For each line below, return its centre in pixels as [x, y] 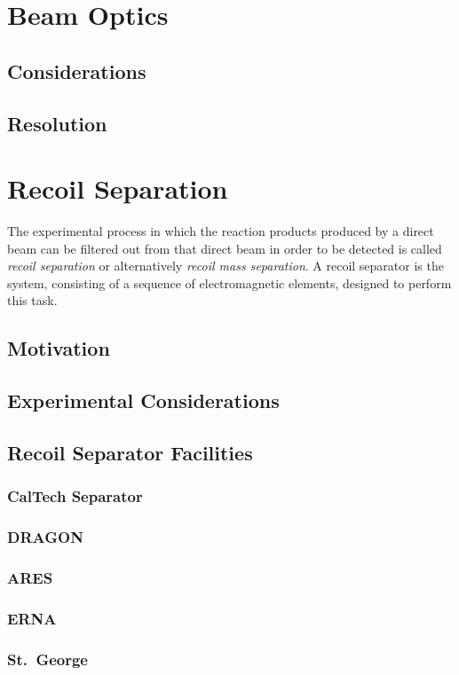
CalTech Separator [75, 496]
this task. [32, 300]
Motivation [59, 348]
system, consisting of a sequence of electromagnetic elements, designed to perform [229, 283]
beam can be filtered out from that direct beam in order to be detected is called [225, 248]
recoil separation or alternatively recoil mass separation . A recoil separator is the [226, 266]
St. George [47, 659]
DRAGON [45, 537]
